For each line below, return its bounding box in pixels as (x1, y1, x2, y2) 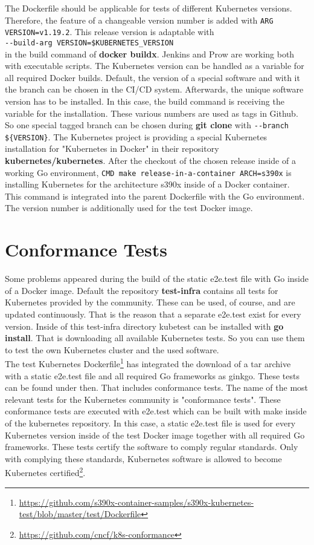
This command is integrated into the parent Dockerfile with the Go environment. (5, 189, 305, 202)
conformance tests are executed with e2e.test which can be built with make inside (5, 405, 307, 417)
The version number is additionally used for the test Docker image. (5, 201, 253, 214)
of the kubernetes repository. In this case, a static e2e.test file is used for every (5, 416, 296, 429)
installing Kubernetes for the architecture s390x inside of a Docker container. (5, 178, 290, 191)
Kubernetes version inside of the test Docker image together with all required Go (5, 428, 305, 441)
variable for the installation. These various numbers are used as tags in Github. (5, 106, 298, 119)
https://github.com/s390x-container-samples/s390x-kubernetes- (19, 495, 254, 508)
